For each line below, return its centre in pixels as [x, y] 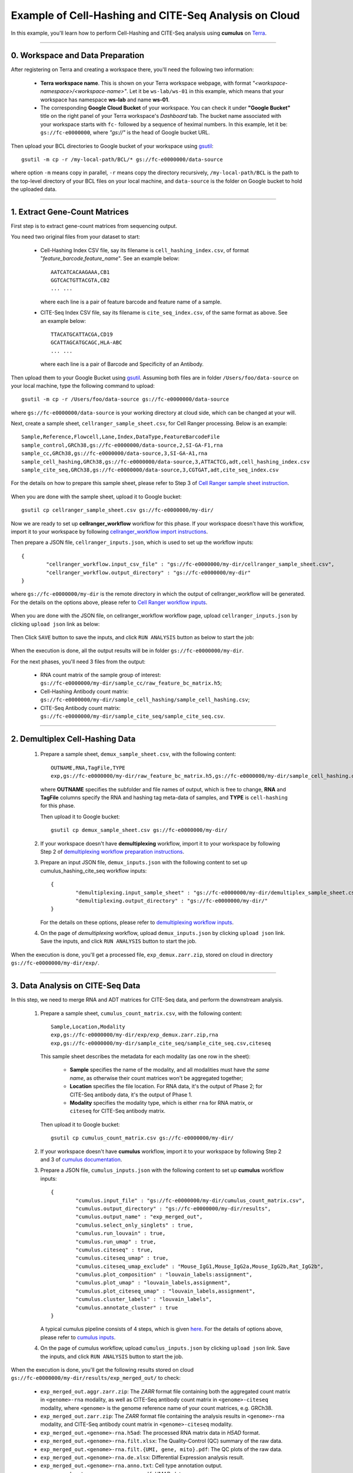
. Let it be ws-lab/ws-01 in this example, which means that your [205, 91]
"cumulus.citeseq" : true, [114, 1250]
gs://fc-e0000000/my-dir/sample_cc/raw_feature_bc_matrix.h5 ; [131, 683]
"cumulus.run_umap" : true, [116, 1241]
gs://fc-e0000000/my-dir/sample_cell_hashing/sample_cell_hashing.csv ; [145, 700]
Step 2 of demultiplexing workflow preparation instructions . [112, 851]
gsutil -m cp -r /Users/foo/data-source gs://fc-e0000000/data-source [125, 399]
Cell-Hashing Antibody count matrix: [84, 691]
